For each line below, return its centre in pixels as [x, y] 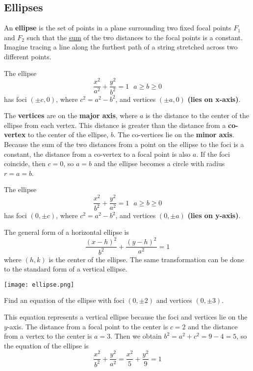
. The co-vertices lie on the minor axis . [174, 135]
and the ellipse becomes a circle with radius [159, 163]
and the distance [213, 326]
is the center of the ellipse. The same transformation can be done [146, 259]
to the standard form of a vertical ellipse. [66, 269]
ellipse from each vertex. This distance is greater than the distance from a [115, 125]
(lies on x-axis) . [214, 99]
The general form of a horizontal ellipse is [66, 232]
